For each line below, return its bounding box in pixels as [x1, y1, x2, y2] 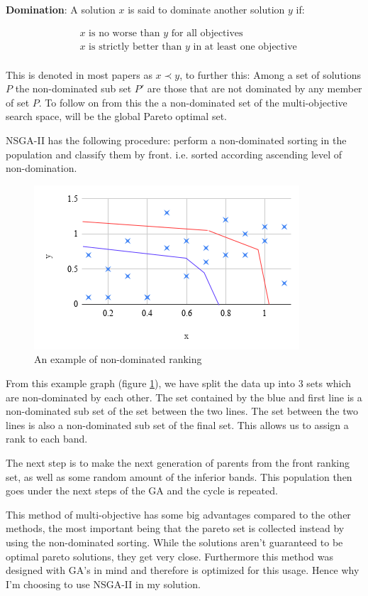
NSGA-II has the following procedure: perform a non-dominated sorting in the [6, 133, 347, 148]
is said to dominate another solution [128, 2, 285, 16]
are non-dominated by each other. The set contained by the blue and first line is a [6, 389, 362, 404]
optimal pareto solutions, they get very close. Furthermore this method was [6, 548, 333, 563]
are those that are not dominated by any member [147, 81, 362, 96]
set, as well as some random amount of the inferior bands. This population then [6, 469, 352, 484]
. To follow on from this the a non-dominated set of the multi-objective [38, 94, 347, 109]
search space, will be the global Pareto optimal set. [6, 109, 227, 124]
